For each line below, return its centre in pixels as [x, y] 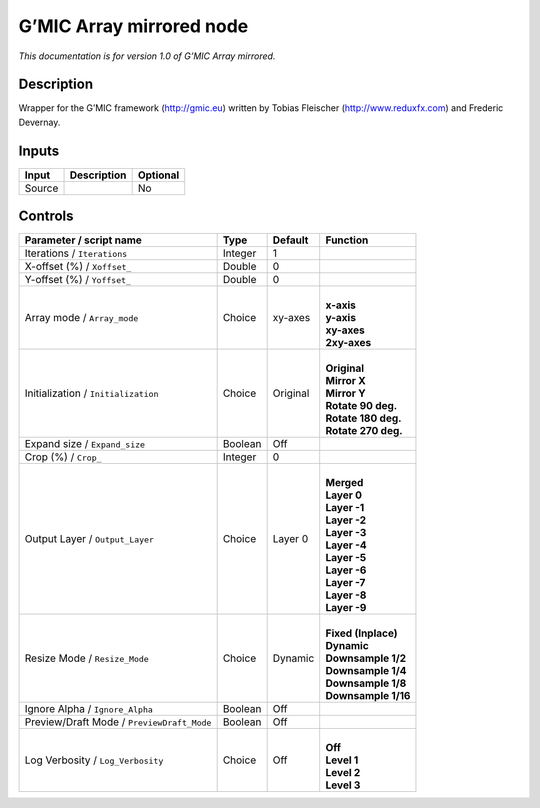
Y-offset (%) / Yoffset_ [78, 280]
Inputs [39, 150]
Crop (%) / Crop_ [63, 457]
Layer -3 [346, 533]
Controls [46, 216]
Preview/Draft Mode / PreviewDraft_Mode [118, 722]
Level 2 [343, 773]
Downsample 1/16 [368, 696]
